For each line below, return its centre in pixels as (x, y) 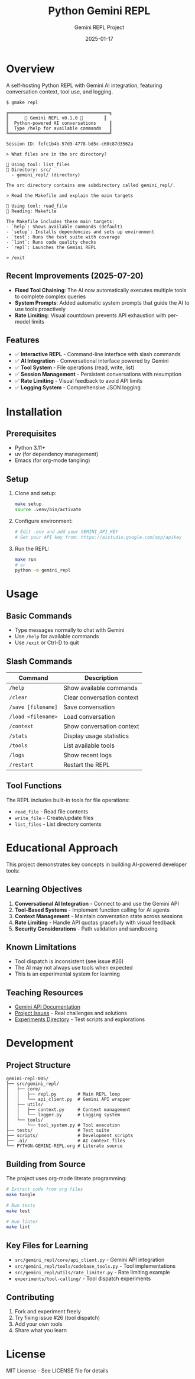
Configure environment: (43, 521)
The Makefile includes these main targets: (61, 221)
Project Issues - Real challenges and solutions (71, 1013)
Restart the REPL (87, 765)
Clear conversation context (101, 697)
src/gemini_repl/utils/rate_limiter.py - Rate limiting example (92, 1273)
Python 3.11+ (30, 448)
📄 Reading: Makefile (32, 211)
